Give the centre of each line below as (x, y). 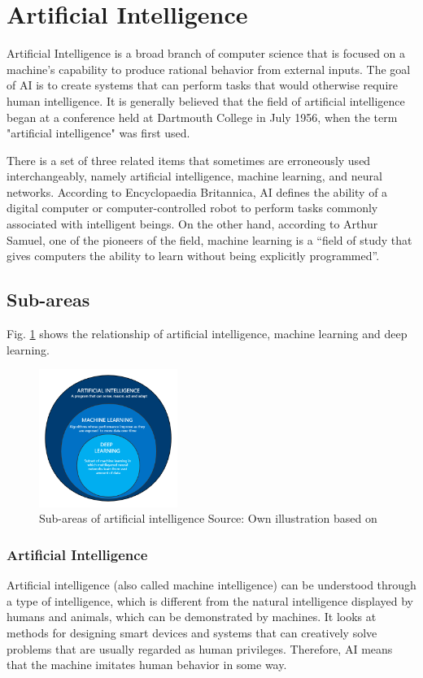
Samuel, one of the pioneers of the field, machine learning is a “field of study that (209, 239)
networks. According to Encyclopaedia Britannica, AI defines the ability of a (197, 191)
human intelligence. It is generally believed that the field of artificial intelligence (206, 100)
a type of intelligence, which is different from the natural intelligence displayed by (210, 600)
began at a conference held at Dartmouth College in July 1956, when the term (202, 117)
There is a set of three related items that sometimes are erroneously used (189, 160)
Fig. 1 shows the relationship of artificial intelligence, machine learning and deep (207, 334)
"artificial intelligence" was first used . (98, 133)
